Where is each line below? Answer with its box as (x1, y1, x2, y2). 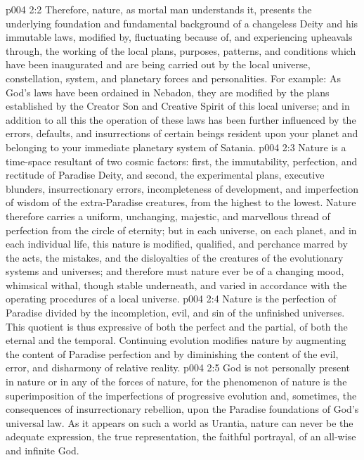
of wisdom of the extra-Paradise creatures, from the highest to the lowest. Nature (6, 195, 356, 210)
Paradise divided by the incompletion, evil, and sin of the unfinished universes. (6, 305, 345, 320)
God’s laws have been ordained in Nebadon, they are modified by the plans (6, 84, 330, 99)
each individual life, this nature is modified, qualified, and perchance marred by (6, 236, 348, 251)
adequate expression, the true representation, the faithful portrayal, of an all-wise (6, 429, 356, 444)
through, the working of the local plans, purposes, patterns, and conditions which (6, 43, 356, 58)
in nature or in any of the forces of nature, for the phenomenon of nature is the (6, 374, 347, 389)
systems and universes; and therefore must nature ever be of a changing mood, (6, 264, 344, 279)
